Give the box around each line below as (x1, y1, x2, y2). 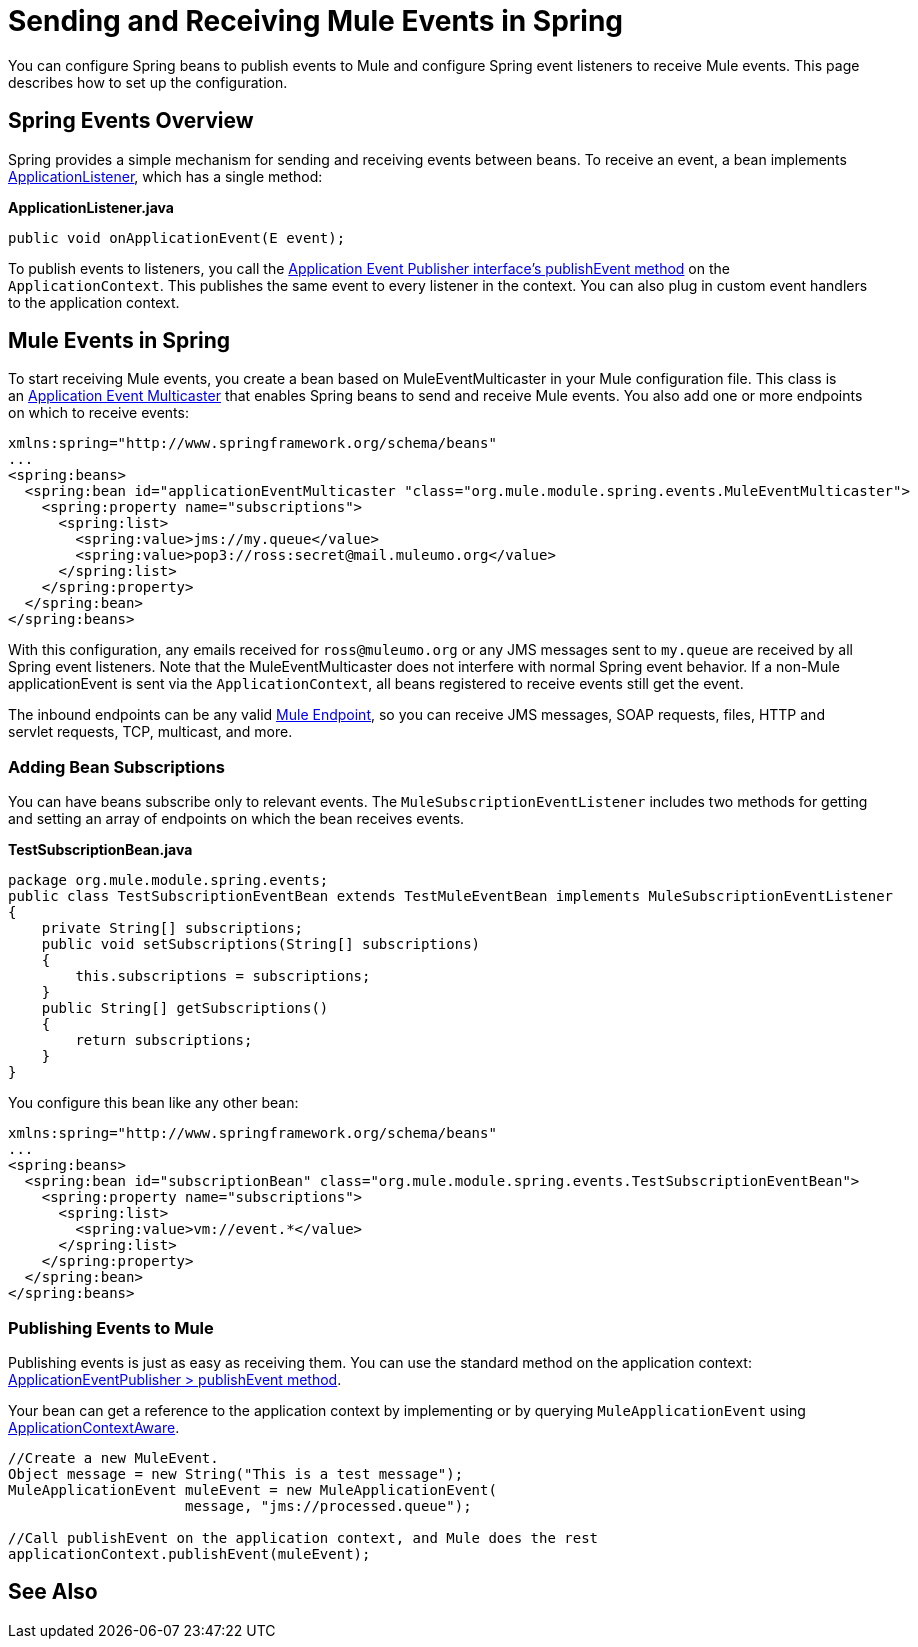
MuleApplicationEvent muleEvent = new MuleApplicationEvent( (8, 1481, 497, 1498)
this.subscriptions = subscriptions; (75, 968, 371, 985)
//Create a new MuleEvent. (8, 1449, 219, 1466)
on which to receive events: (8, 404, 189, 422)
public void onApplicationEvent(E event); (8, 229, 346, 246)
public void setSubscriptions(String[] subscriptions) (41, 936, 481, 953)
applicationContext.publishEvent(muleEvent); (8, 1545, 371, 1562)
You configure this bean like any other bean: (8, 1094, 299, 1112)
